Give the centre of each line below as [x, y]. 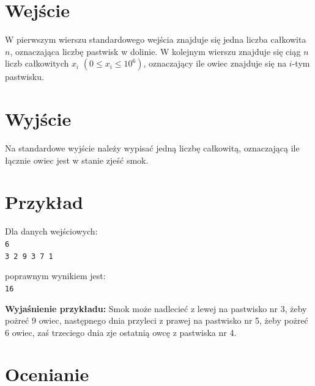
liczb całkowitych [37, 63]
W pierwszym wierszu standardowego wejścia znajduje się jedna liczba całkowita [156, 39]
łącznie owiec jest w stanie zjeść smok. [77, 160]
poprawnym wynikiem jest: [55, 276]
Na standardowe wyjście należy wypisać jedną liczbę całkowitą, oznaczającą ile [152, 148]
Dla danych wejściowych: [51, 231]
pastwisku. [24, 77]
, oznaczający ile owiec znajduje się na [215, 63]
